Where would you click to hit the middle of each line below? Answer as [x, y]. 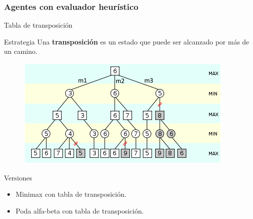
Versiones [18, 177]
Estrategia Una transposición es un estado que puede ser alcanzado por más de [127, 41]
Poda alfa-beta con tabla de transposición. [80, 210]
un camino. [21, 51]
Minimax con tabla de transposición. [71, 194]
